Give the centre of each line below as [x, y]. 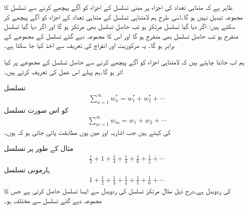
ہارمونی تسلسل [27, 169]
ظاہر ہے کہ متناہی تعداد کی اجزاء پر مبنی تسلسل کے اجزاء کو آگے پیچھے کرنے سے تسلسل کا [118, 7]
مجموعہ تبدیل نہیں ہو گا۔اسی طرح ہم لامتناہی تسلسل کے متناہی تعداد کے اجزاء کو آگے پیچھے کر [124, 16]
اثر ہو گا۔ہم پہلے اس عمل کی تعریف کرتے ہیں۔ [63, 71]
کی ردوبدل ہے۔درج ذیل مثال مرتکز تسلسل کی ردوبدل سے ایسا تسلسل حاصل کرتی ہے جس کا [117, 191]
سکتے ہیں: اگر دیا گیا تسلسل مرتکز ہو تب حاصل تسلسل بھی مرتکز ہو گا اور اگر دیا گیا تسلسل [120, 26]
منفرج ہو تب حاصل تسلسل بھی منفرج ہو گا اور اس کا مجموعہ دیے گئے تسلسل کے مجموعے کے [121, 35]
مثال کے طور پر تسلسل [39, 148]
